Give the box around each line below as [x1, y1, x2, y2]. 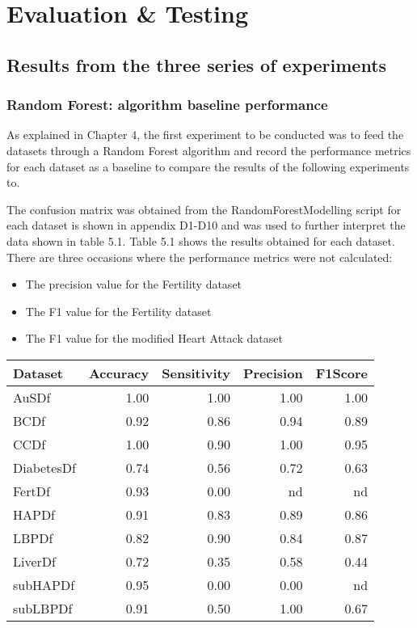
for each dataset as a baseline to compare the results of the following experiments [6, 158, 410, 175]
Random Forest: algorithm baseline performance [6, 95, 328, 115]
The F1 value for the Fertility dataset [25, 302, 212, 319]
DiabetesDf [13, 457, 76, 477]
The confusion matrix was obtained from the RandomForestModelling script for [6, 200, 402, 217]
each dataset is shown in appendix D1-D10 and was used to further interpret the [6, 217, 406, 234]
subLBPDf [13, 598, 73, 617]
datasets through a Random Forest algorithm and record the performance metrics [6, 141, 411, 158]
